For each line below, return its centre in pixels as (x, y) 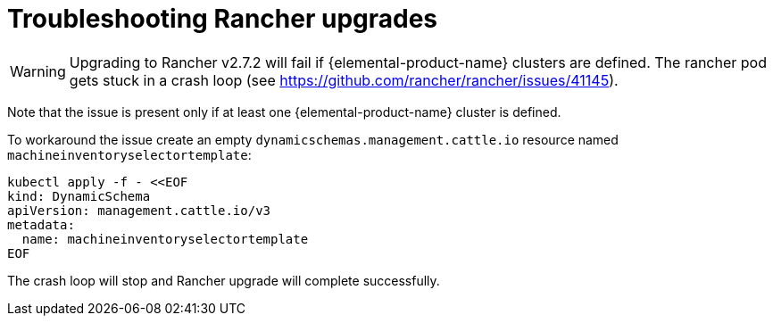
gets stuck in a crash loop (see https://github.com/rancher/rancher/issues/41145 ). (344, 80)
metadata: (41, 224)
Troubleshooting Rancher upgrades (223, 19)
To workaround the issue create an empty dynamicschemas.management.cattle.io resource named (313, 139)
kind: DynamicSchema (79, 196)
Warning (38, 71)
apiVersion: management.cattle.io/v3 (139, 210)
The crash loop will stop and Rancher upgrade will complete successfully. (224, 280)
